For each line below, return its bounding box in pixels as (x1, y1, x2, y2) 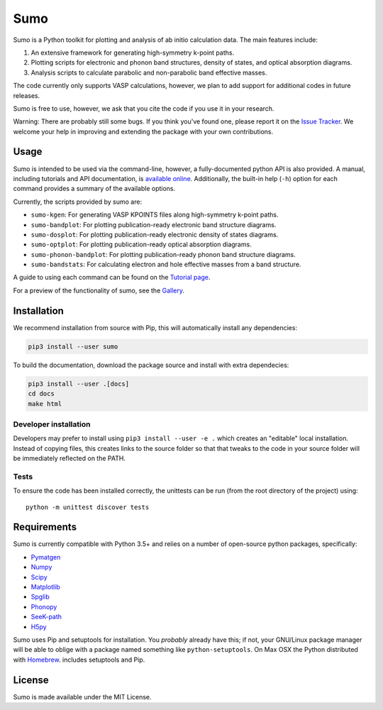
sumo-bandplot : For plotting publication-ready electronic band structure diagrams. (30, 220, 277, 229)
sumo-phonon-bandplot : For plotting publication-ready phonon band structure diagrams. (30, 250, 296, 258)
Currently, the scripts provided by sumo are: (13, 197, 142, 206)
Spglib (30, 593, 50, 601)
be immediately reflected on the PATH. (13, 454, 126, 463)
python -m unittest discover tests (26, 503, 150, 511)
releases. (13, 91, 40, 99)
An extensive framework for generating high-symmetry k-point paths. (30, 48, 234, 57)
